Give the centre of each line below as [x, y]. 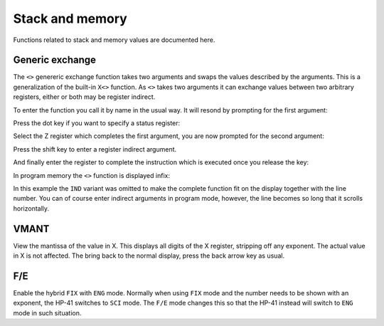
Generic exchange [54, 60]
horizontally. [31, 208]
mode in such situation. [47, 312]
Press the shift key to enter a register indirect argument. [95, 149]
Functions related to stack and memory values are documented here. [114, 40]
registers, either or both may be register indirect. [84, 97]
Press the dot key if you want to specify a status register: [97, 123]
